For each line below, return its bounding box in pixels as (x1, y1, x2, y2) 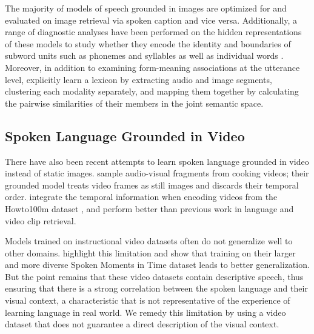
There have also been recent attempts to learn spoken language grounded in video (5, 155, 309, 167)
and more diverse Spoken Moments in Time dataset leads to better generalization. (5, 258, 310, 271)
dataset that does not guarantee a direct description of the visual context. (5, 318, 279, 330)
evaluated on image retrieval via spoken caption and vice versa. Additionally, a (5, 13, 298, 26)
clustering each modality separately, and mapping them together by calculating (5, 85, 299, 98)
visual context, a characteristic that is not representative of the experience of (5, 294, 290, 307)
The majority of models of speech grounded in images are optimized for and (5, 2, 287, 14)
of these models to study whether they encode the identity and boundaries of (5, 37, 291, 50)
